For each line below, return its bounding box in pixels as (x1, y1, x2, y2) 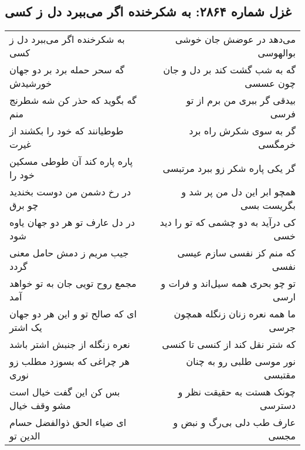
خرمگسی (258, 137, 296, 151)
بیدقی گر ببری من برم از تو (186, 93, 296, 107)
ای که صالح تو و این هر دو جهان (9, 307, 137, 321)
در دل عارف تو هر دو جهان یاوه (9, 215, 135, 229)
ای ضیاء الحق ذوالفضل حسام (9, 415, 127, 429)
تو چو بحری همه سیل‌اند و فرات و (161, 276, 296, 290)
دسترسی (260, 398, 296, 412)
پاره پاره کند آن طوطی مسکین (9, 154, 133, 168)
